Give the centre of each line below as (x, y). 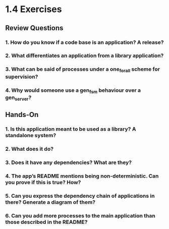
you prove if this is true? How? (43, 183)
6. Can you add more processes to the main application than (80, 215)
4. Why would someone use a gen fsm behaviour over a (73, 91)
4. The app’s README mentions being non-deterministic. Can (82, 176)
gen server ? (18, 98)
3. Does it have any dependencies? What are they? (69, 162)
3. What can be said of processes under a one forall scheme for (83, 70)
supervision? (22, 77)
